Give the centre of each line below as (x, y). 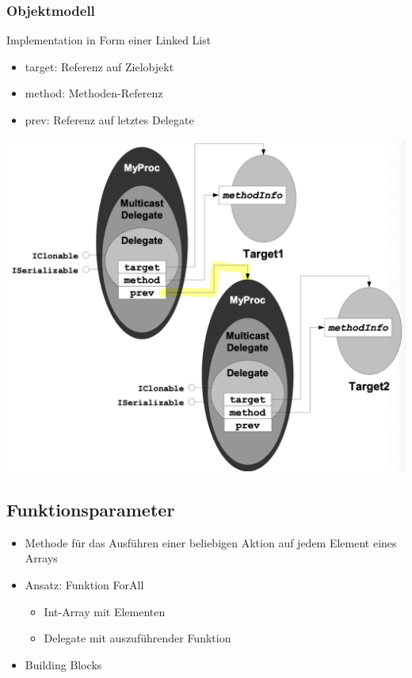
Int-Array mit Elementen (105, 611)
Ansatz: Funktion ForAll (84, 584)
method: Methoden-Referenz (94, 93)
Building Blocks (63, 664)
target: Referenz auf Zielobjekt (99, 66)
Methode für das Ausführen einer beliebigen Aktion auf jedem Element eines (211, 542)
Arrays (41, 558)
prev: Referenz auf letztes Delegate (109, 120)
